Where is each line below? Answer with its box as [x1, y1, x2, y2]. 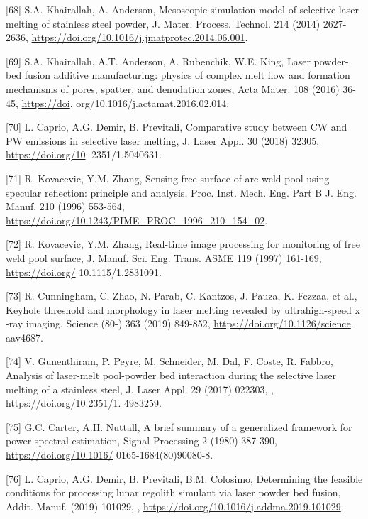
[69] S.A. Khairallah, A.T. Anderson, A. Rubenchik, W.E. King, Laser [6, 53, 311, 68]
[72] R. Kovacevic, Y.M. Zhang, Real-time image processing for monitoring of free [6, 236, 361, 251]
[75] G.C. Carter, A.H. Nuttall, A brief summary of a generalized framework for [6, 419, 352, 434]
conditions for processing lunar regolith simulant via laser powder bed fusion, [6, 485, 341, 500]
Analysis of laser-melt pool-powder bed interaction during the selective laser [6, 368, 337, 383]
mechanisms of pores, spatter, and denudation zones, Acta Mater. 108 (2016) [6, 81, 340, 96]
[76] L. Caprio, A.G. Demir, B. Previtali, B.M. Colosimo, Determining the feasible [6, 471, 363, 486]
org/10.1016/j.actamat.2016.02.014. [76, 95, 230, 110]
